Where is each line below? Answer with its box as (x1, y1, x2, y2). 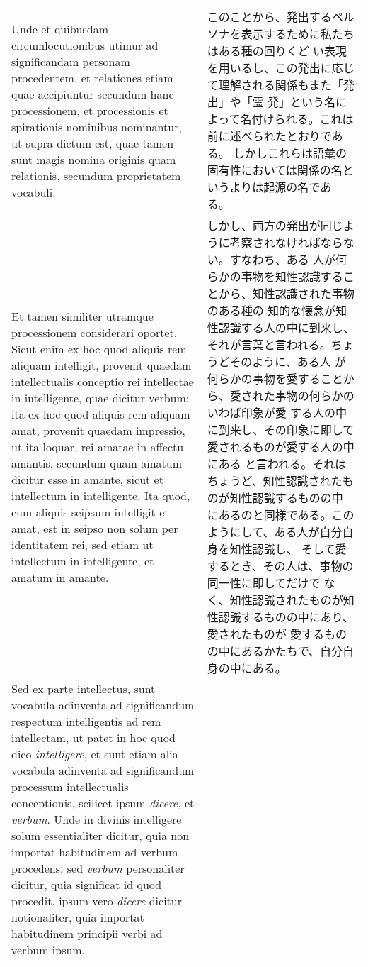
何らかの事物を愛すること (207, 370, 343, 387)
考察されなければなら (229, 234, 343, 250)
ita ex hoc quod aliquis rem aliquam (11, 405, 190, 422)
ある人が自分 (274, 524, 343, 540)
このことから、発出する (207, 9, 332, 25)
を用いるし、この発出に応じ (207, 60, 355, 76)
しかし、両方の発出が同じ (207, 217, 343, 233)
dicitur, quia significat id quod (11, 876, 162, 893)
